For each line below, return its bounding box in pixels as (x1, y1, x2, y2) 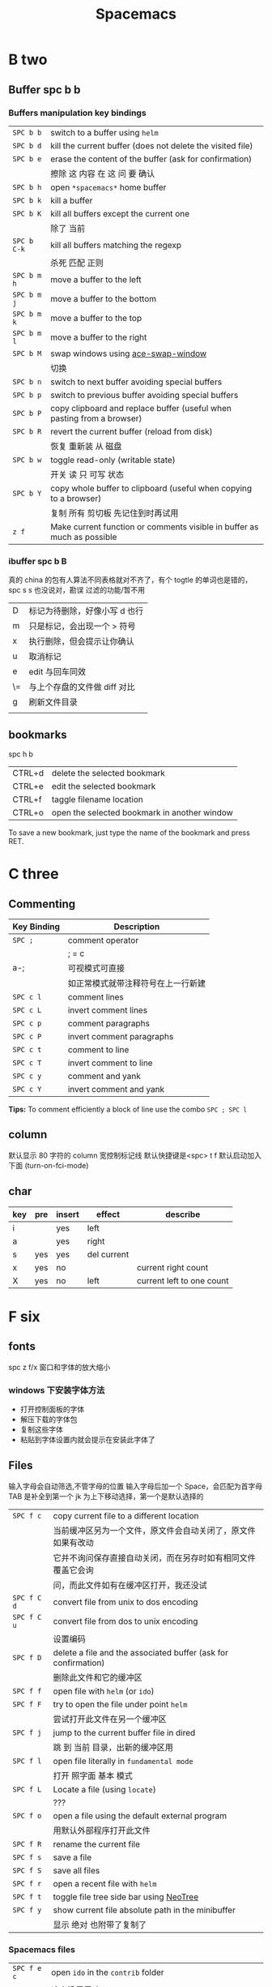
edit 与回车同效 (28, 666, 87, 678)
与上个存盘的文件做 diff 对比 (28, 682, 135, 693)
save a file (53, 1852, 92, 1863)
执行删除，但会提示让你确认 (28, 636, 135, 647)
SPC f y (12, 1905, 42, 1914)
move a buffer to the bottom (49, 293, 157, 304)
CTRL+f (12, 794, 42, 805)
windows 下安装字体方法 (8, 1384, 105, 1395)
